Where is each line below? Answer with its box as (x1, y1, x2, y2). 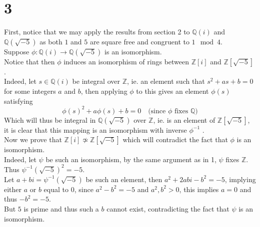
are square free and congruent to (89, 36, 189, 46)
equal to (43, 184, 69, 194)
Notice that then (4, 56, 55, 66)
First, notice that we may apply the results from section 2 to (4, 26, 190, 37)
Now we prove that (4, 134, 62, 145)
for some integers (4, 85, 56, 96)
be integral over (72, 76, 120, 86)
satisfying (4, 95, 33, 106)
